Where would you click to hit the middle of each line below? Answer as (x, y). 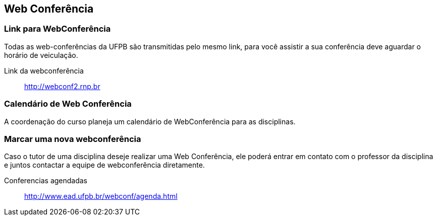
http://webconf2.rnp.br (62, 86)
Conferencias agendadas (46, 181)
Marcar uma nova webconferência (73, 139)
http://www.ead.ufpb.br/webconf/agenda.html (101, 196)
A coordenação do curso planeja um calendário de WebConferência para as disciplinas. (150, 121)
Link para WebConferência (58, 29)
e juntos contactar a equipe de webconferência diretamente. (104, 165)
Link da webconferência (44, 70)
